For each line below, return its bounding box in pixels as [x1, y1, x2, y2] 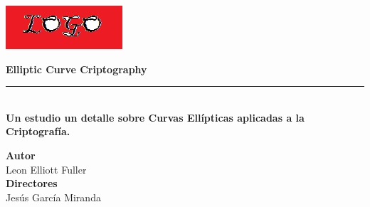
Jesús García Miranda [6, 189, 101, 204]
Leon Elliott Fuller [6, 161, 87, 176]
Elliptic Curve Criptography [6, 61, 147, 76]
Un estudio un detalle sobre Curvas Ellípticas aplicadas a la [6, 110, 305, 124]
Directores [6, 176, 58, 191]
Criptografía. [6, 124, 70, 139]
